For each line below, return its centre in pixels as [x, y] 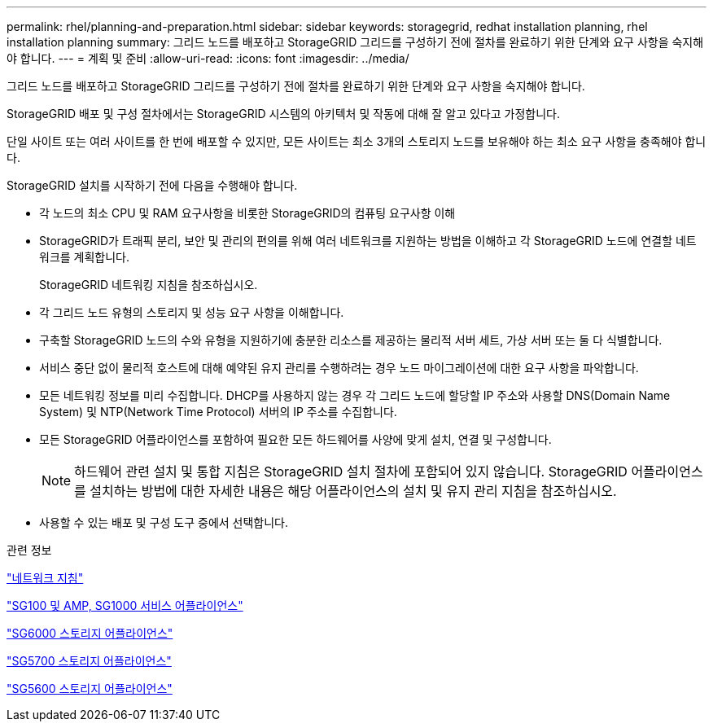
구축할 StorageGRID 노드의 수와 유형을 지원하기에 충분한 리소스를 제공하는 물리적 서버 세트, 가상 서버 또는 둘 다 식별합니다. [351, 340]
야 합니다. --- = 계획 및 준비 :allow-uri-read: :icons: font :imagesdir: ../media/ [208, 58]
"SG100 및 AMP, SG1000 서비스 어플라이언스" [125, 605]
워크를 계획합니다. [85, 257]
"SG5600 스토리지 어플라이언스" [90, 689]
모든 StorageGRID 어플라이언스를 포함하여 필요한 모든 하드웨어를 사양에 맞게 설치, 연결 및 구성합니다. [295, 439]
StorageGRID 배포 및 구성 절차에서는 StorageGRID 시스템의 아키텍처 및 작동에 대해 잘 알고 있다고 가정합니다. [283, 114]
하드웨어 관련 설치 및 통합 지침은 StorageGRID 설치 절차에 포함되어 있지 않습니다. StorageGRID [351, 471]
